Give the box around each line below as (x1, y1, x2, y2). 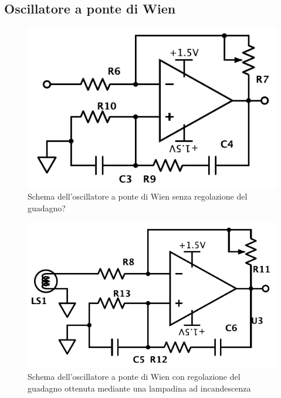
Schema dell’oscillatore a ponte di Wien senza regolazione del (28, 190, 248, 203)
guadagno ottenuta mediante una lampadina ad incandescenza (28, 382, 251, 394)
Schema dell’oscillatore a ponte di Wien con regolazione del (28, 370, 241, 382)
